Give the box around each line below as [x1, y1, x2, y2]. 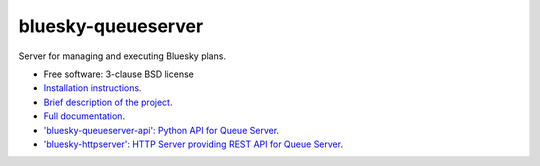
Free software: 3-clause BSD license [43, 68, 194, 80]
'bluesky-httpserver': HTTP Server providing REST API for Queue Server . [43, 138, 344, 150]
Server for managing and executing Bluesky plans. [18, 50, 227, 62]
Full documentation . [43, 110, 125, 122]
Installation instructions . [43, 82, 142, 94]
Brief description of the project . [43, 96, 173, 108]
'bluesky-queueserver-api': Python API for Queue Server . [43, 124, 280, 136]
